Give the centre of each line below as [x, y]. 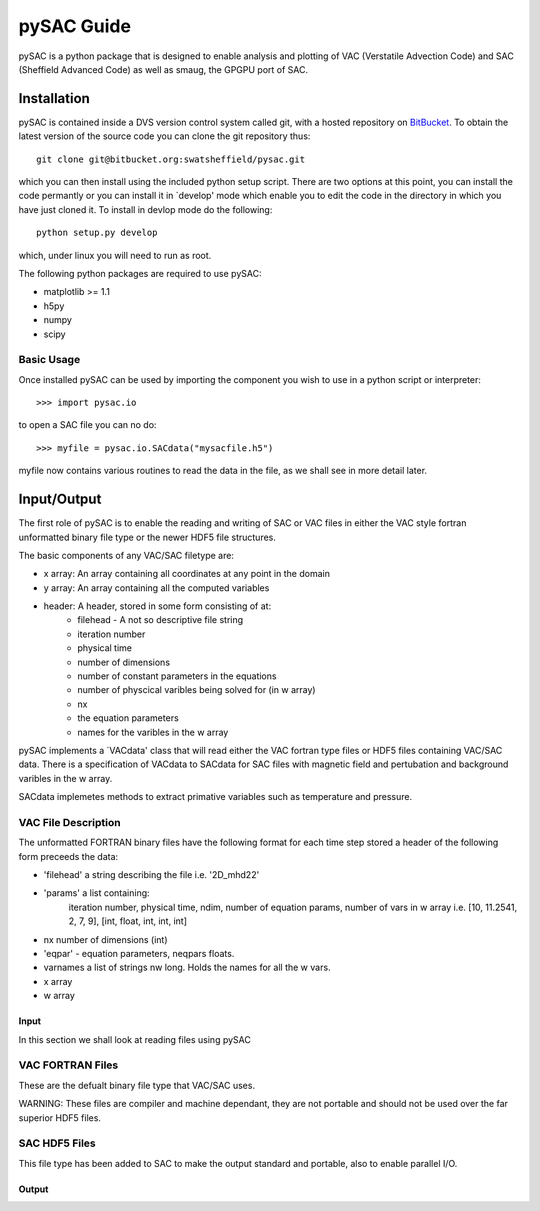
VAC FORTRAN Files [68, 1065]
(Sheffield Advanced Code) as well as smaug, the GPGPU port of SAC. [163, 69]
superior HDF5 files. [60, 1117]
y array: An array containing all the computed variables [156, 587]
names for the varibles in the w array [153, 732]
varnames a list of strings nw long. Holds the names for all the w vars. [187, 967]
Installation [54, 98]
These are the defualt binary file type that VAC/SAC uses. [136, 1085]
